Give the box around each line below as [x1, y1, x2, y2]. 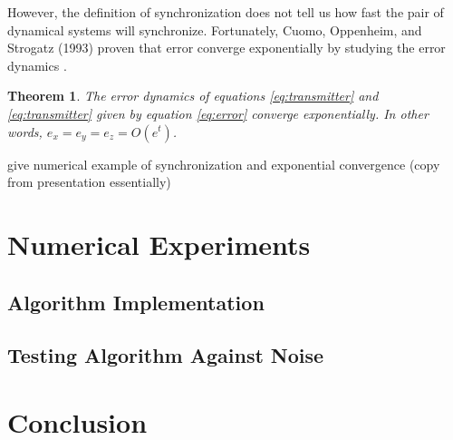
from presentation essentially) [7, 172, 171, 191]
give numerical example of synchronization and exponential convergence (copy [7, 154, 440, 173]
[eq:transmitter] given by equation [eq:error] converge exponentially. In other [7, 103, 429, 122]
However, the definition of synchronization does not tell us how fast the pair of [7, 3, 444, 21]
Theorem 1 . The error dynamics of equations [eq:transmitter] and [7, 86, 379, 105]
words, [7, 122, 43, 141]
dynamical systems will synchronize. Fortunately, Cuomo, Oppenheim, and [7, 20, 422, 39]
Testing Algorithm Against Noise [7, 341, 324, 369]
